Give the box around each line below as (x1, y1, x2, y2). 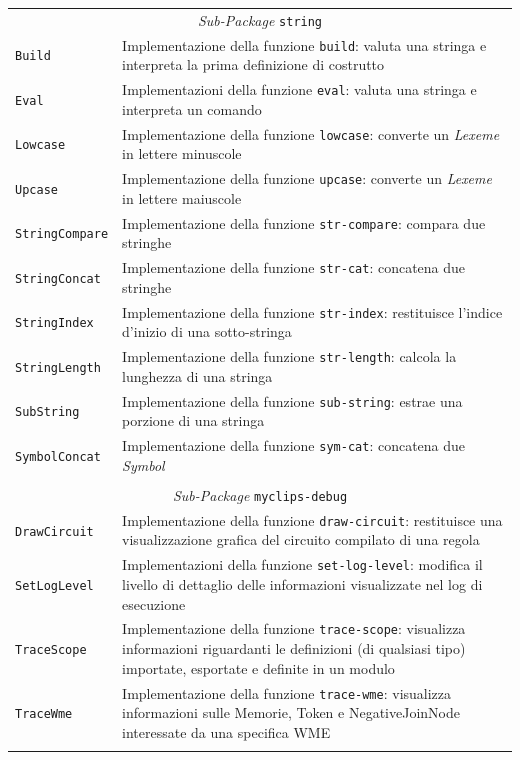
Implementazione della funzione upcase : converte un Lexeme (122, 168, 492, 189)
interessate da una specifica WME (122, 721, 331, 742)
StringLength (15, 360, 101, 375)
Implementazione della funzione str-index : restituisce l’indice (122, 301, 503, 322)
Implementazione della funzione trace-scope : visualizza (122, 618, 466, 639)
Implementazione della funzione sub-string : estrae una (122, 390, 463, 411)
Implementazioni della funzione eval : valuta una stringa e (122, 79, 477, 100)
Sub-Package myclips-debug (172, 484, 348, 505)
